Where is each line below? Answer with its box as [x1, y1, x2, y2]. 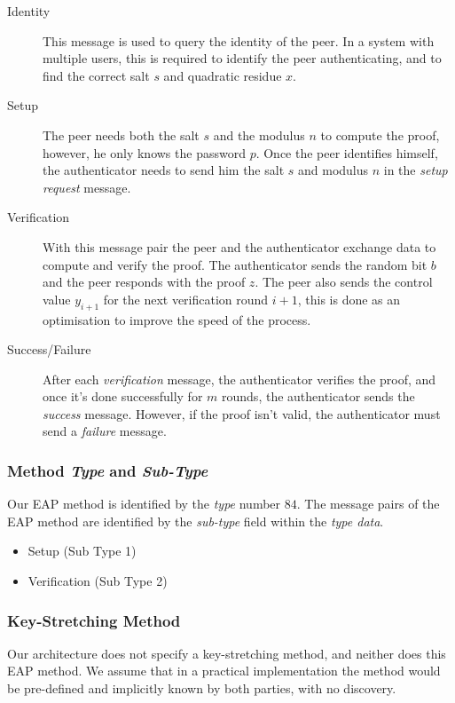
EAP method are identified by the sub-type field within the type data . [7, 511, 384, 530]
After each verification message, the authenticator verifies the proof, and [43, 369, 436, 388]
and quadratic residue [163, 66, 282, 84]
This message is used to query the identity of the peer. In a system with [43, 31, 435, 50]
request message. [43, 178, 131, 196]
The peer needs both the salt [43, 125, 200, 144]
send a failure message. [43, 422, 167, 440]
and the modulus [213, 125, 305, 144]
